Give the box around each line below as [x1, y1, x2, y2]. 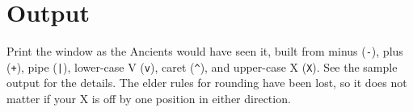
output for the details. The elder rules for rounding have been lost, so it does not [6, 74, 407, 91]
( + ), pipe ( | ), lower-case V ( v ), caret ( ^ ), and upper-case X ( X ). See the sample [6, 58, 398, 75]
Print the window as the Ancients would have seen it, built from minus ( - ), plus [6, 43, 403, 60]
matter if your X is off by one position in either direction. [6, 90, 291, 107]
